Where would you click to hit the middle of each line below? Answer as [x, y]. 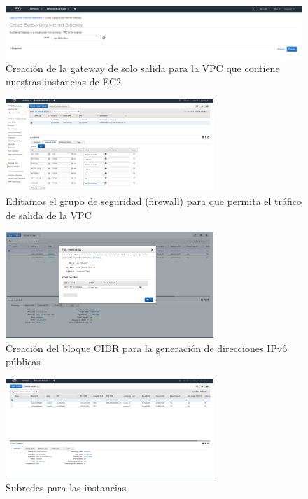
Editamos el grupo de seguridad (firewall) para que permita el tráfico [154, 201]
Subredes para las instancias [66, 487]
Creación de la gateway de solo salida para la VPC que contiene [143, 68]
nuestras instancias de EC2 [64, 82]
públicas [23, 361]
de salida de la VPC [49, 215]
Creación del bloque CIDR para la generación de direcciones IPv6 [147, 347]
